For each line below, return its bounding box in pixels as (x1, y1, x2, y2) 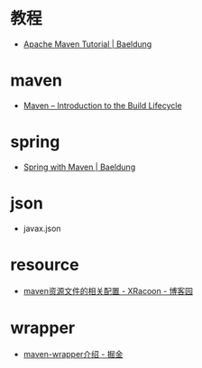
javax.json (23, 223, 61, 234)
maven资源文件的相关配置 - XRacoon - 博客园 (23, 285, 193, 296)
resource (10, 254, 79, 275)
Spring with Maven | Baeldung (23, 161, 136, 172)
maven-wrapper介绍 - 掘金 (23, 348, 124, 359)
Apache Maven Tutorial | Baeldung (23, 38, 152, 50)
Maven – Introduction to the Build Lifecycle (23, 100, 183, 111)
